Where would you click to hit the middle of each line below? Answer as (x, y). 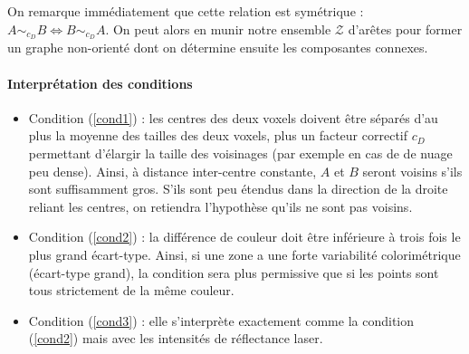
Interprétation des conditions (100, 83)
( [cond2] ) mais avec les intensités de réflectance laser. (176, 338)
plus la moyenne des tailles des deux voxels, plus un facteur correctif (218, 135)
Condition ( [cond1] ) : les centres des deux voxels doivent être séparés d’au (233, 117)
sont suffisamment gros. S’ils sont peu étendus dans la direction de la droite (238, 189)
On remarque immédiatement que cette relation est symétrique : (186, 11)
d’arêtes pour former (405, 29)
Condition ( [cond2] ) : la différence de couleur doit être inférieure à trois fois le (244, 237)
